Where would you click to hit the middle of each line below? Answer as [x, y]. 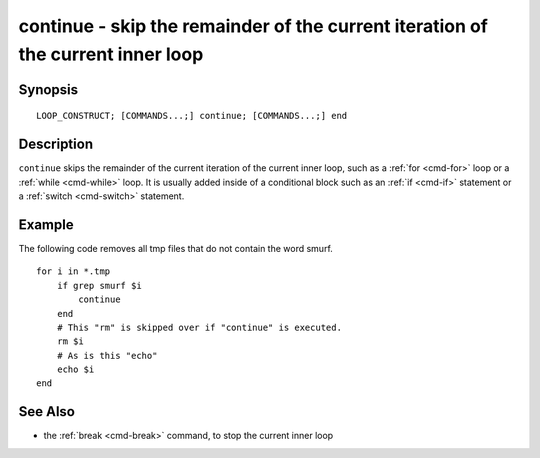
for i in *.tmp [73, 271]
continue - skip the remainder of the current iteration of [253, 26]
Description [56, 144]
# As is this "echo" [107, 355]
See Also [46, 411]
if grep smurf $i [99, 285]
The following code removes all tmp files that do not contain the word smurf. [176, 248]
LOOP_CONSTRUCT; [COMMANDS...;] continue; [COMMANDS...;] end [192, 116]
